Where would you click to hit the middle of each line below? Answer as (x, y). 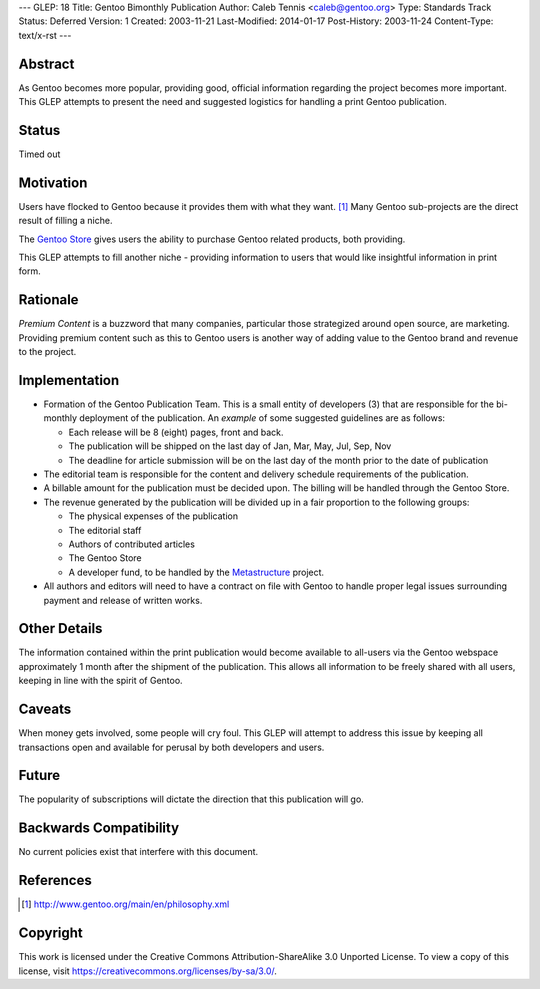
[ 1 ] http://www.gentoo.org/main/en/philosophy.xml (125, 904)
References (55, 880)
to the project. (47, 352)
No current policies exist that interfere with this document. (138, 852)
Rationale (48, 300)
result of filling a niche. (65, 221)
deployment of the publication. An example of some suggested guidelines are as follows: (262, 418)
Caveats (45, 709)
